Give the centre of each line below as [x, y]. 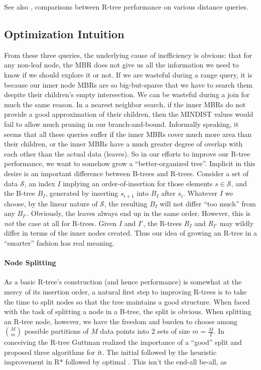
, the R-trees [163, 223]
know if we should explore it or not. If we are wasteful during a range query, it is [128, 74]
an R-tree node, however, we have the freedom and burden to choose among [121, 321]
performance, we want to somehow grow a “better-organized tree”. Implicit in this [130, 163]
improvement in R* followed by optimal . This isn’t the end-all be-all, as [115, 362]
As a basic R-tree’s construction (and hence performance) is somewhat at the [123, 282]
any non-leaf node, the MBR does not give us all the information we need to [121, 65]
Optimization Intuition [64, 33]
